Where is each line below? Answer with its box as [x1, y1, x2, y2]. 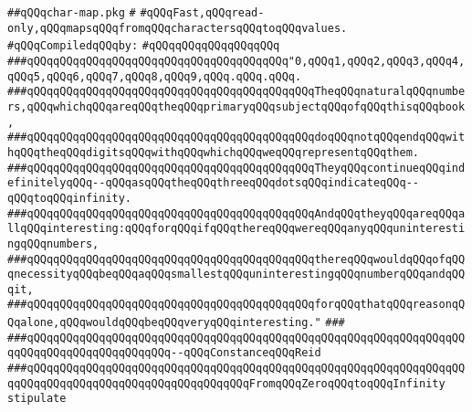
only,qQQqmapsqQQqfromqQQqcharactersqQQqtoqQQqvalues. [7, 21, 348, 35]
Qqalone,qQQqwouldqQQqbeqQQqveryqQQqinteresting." [7, 316, 321, 330]
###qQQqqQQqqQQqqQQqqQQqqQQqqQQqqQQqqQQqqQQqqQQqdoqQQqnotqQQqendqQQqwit [7, 131, 466, 144]
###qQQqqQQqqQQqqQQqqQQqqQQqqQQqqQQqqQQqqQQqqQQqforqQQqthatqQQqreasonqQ [7, 298, 466, 312]
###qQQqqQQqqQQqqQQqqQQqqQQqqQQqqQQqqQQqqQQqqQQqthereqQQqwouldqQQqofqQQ [7, 252, 466, 266]
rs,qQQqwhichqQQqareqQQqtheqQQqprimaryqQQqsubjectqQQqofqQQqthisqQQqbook [7, 100, 466, 113]
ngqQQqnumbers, [7, 237, 100, 250]
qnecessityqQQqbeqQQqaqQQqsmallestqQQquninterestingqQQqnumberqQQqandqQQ [7, 268, 466, 281]
